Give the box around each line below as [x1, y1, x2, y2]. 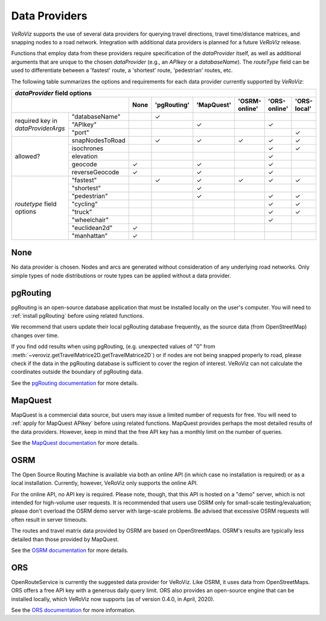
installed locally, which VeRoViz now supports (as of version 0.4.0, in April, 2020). [11, 595, 215, 602]
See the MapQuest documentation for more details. [11, 439, 139, 446]
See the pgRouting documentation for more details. [11, 379, 139, 387]
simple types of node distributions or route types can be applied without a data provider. [11, 272, 231, 279]
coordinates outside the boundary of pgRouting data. [11, 368, 143, 375]
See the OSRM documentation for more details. [11, 547, 129, 554]
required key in [14, 116, 57, 125]
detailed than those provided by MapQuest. [11, 536, 119, 543]
